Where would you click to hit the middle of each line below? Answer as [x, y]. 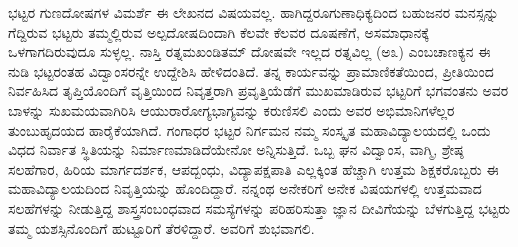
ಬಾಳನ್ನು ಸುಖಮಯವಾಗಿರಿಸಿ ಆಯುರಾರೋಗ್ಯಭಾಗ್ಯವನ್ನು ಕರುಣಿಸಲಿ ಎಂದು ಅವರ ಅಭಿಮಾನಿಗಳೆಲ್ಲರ [231, 109]
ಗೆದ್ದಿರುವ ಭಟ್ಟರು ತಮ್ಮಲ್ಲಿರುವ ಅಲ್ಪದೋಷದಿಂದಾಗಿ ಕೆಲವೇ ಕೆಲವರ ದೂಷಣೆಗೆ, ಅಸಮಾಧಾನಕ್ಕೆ [218, 31]
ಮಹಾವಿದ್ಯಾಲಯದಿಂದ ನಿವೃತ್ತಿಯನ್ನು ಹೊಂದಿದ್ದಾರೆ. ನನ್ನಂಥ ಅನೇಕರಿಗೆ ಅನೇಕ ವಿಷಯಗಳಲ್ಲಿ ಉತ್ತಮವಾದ [245, 188]
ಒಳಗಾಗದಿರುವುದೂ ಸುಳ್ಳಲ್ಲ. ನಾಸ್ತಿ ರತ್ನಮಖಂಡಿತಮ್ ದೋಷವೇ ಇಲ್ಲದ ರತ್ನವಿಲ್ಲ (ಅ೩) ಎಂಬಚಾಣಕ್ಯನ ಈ [249, 51]
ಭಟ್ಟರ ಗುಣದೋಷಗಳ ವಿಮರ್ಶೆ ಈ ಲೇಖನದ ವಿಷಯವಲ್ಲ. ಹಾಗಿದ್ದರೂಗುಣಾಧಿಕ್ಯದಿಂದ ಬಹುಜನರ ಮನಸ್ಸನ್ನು [253, 12]
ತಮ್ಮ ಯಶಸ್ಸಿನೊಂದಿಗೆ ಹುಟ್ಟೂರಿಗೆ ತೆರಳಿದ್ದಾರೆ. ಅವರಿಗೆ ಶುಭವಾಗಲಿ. [161, 227]
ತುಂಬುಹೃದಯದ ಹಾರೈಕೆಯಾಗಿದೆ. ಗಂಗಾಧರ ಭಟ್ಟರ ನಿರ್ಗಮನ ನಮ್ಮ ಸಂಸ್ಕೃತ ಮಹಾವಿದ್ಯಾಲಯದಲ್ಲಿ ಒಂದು [249, 129]
